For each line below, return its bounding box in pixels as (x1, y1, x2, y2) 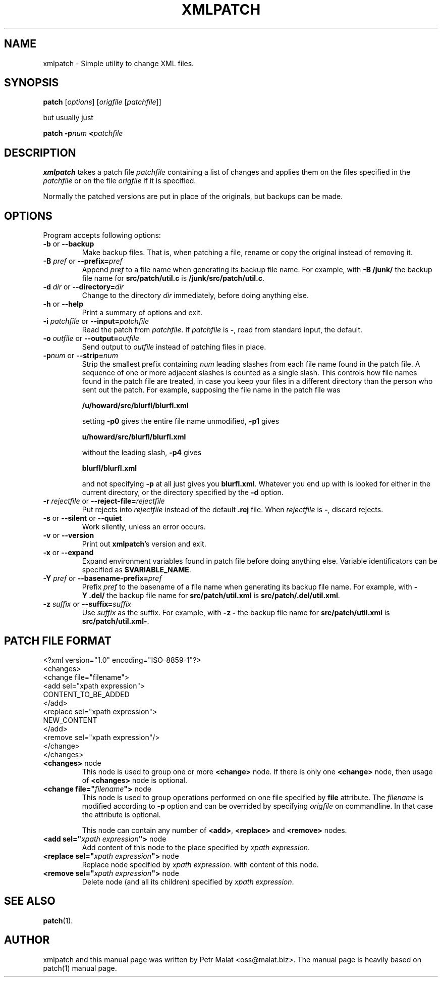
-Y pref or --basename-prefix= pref (43, 574, 162, 583)
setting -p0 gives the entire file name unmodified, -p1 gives (82, 417, 280, 426)
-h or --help (43, 300, 83, 309)
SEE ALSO (4, 895, 56, 908)
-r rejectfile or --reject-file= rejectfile (43, 497, 165, 506)
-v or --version (43, 531, 94, 540)
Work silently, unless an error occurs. (82, 522, 206, 531)
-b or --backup (43, 239, 94, 249)
